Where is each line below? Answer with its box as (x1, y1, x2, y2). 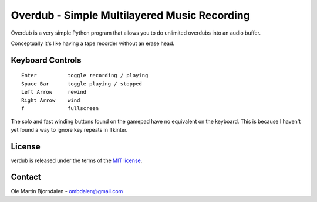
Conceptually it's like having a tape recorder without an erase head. (11, 40, 175, 47)
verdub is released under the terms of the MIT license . (11, 157, 143, 164)
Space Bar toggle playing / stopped (21, 80, 142, 87)
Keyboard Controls (11, 55, 82, 65)
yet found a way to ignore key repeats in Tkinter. (11, 126, 128, 133)
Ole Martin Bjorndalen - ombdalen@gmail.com (11, 187, 123, 194)
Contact (11, 172, 41, 182)
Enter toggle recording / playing (21, 72, 149, 79)
